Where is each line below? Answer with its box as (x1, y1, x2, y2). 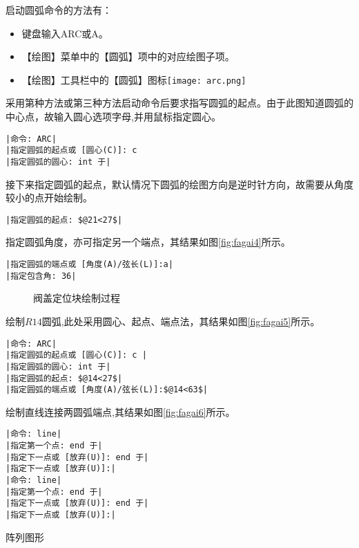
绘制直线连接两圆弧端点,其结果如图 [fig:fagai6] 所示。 (6, 404, 235, 419)
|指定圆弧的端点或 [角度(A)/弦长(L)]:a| (6, 259, 173, 270)
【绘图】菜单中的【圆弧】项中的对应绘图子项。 (21, 49, 235, 64)
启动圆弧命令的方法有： (6, 3, 112, 17)
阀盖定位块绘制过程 (33, 291, 120, 305)
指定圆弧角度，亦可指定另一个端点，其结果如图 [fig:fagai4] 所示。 (6, 235, 291, 249)
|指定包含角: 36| (6, 271, 77, 281)
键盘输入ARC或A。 (21, 26, 108, 40)
